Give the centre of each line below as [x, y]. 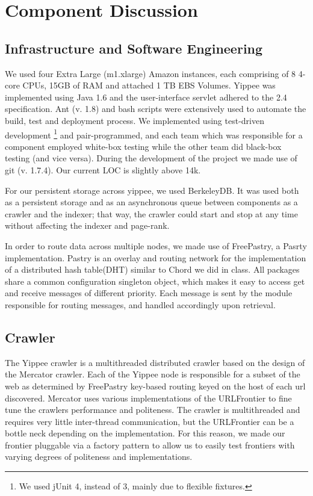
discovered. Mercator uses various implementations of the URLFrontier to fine [148, 398]
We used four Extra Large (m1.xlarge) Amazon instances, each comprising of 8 [150, 73]
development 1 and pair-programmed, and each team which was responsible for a [154, 134]
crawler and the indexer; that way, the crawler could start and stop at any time [151, 213]
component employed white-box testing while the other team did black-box [143, 146]
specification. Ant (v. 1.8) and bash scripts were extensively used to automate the [156, 109]
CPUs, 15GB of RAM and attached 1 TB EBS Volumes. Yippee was [149, 85]
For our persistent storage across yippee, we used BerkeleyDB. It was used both [152, 190]
